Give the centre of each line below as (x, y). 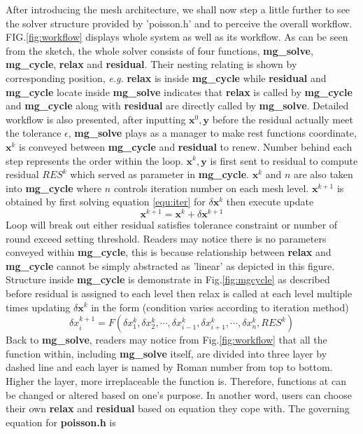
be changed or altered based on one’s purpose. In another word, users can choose (179, 394)
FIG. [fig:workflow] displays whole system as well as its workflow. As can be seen (177, 37)
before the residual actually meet (283, 119)
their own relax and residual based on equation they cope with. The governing (178, 408)
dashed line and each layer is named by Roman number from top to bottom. (169, 367)
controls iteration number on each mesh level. (211, 188)
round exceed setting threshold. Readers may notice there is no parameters (166, 238)
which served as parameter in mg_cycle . (159, 174)
